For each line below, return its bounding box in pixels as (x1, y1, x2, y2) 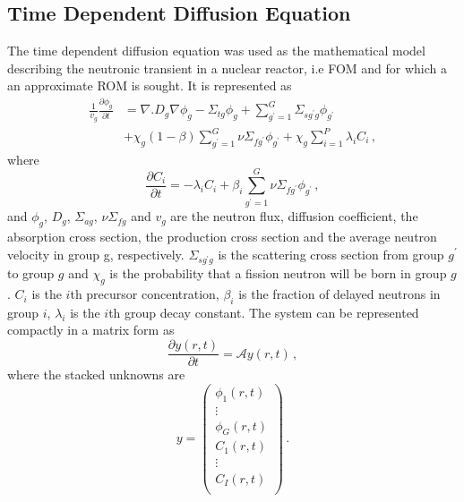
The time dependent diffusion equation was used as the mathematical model (7, 41, 425, 60)
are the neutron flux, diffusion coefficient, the (170, 207, 418, 225)
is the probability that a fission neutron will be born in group (109, 264, 447, 283)
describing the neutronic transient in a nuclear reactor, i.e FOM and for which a (7, 58, 448, 77)
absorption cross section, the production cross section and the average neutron (7, 226, 437, 245)
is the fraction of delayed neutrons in (238, 285, 441, 303)
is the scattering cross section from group (218, 244, 444, 263)
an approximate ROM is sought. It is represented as (7, 76, 292, 95)
